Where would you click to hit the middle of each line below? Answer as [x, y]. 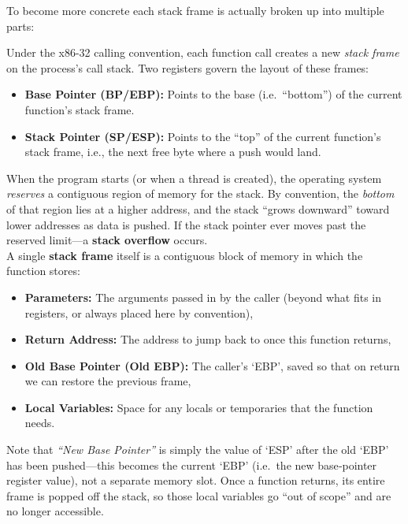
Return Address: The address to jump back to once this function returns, [208, 339]
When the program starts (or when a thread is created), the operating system [194, 178]
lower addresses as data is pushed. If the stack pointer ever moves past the [186, 224]
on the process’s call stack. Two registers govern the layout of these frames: [188, 67]
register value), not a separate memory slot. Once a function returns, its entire [196, 480]
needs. [40, 423]
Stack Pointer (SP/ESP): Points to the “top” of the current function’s [203, 136]
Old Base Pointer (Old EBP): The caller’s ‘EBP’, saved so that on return [212, 365]
